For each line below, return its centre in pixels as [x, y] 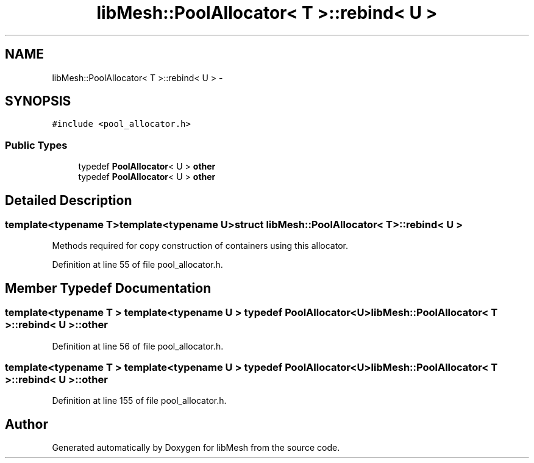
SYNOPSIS [38, 101]
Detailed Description [69, 200]
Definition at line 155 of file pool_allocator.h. [139, 401]
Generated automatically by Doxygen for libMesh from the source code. [196, 448]
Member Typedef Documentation [108, 288]
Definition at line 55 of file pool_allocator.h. [137, 265]
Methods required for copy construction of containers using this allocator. [200, 246]
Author [27, 424]
